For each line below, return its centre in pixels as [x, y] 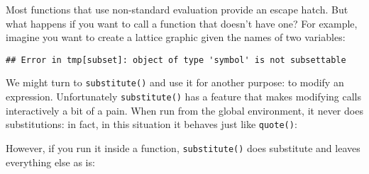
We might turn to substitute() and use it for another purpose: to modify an [175, 82]
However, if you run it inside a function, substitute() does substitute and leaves [183, 148]
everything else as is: [50, 162]
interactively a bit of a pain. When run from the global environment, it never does [184, 110]
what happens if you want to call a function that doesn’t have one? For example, [182, 23]
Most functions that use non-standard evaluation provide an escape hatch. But [177, 9]
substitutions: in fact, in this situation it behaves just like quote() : [152, 124]
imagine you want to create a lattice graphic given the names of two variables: [176, 37]
